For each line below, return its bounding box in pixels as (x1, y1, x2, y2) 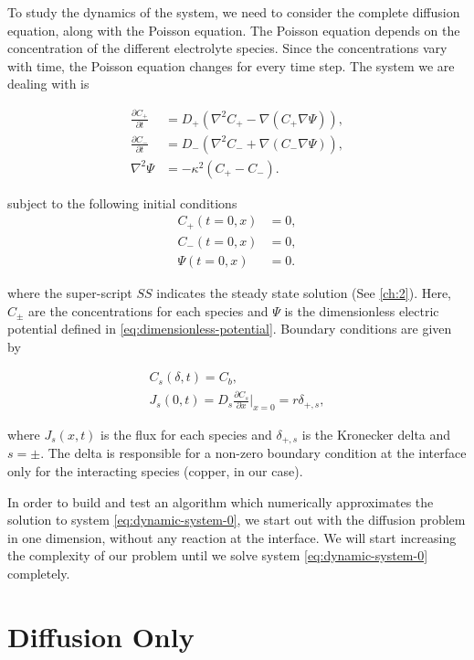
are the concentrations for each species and (28, 301, 269, 320)
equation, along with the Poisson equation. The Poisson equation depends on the (7, 20, 460, 39)
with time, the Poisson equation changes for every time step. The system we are (7, 56, 455, 75)
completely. (7, 563, 70, 582)
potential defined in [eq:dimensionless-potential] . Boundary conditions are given (7, 319, 452, 338)
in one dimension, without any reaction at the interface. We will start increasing (7, 527, 457, 547)
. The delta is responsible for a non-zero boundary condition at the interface (40, 443, 467, 463)
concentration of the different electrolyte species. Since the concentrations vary (7, 38, 448, 58)
